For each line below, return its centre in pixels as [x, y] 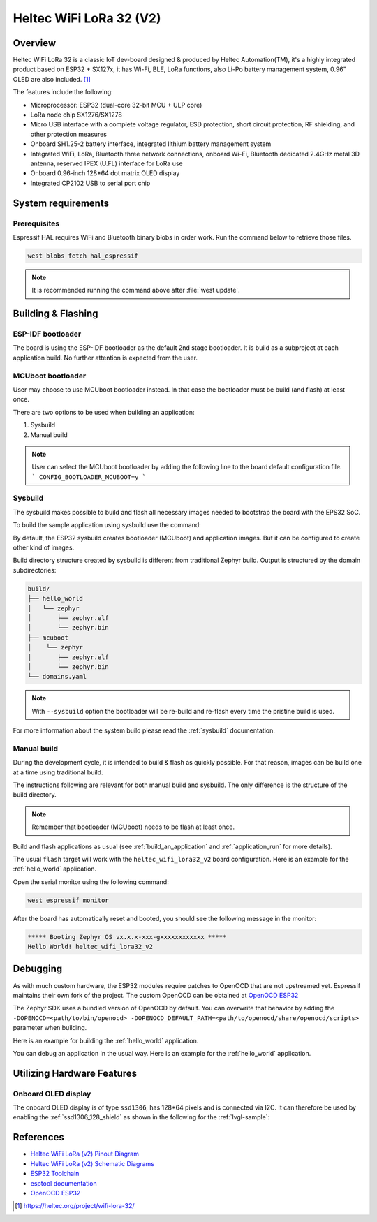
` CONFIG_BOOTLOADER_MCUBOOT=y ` [89, 477]
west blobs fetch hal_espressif [83, 256]
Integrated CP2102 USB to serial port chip [90, 183]
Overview [35, 43]
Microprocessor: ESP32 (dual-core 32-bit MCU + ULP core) [116, 105]
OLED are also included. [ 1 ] [52, 79]
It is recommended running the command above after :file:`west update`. [136, 290]
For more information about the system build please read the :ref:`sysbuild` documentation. [144, 730]
